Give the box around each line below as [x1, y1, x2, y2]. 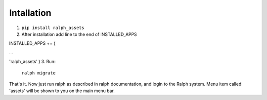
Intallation [9, 7, 51, 18]
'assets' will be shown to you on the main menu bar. [9, 88, 115, 94]
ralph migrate [21, 70, 56, 76]
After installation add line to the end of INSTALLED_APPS [21, 31, 137, 37]
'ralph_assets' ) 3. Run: [9, 59, 56, 65]
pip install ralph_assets [21, 25, 85, 31]
